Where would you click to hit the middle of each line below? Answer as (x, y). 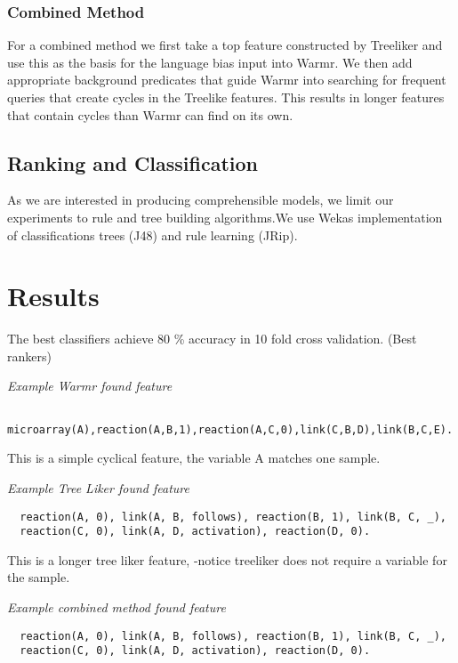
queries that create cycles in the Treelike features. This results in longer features (226, 97)
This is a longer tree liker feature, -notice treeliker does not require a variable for (227, 559)
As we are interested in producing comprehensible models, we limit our (201, 200)
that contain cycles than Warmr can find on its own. (150, 114)
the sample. (39, 577)
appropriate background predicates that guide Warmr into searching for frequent (227, 80)
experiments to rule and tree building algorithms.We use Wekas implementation (225, 217)
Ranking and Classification (133, 162)
